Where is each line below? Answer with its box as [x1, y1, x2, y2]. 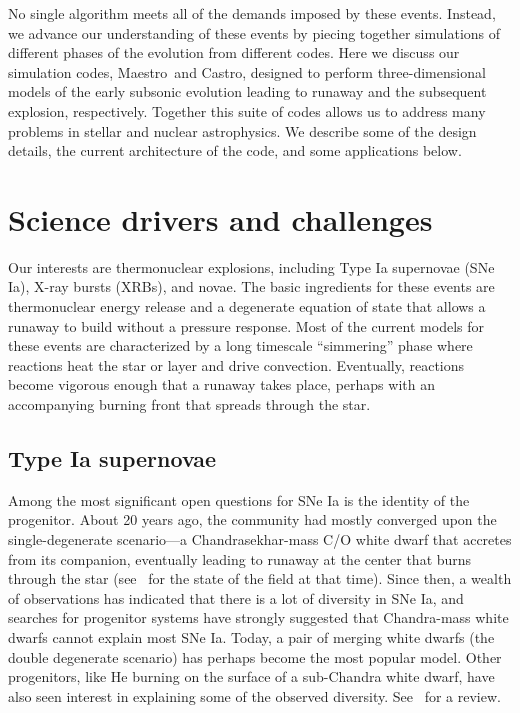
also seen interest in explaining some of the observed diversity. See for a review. [8, 685, 501, 706]
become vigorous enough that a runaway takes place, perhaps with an [8, 374, 435, 395]
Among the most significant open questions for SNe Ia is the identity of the [8, 489, 470, 510]
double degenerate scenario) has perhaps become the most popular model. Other [8, 646, 502, 667]
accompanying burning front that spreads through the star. [8, 394, 371, 415]
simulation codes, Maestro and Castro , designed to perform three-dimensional [8, 61, 486, 82]
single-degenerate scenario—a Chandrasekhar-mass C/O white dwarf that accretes [8, 529, 512, 550]
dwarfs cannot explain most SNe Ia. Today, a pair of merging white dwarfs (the [8, 626, 495, 647]
